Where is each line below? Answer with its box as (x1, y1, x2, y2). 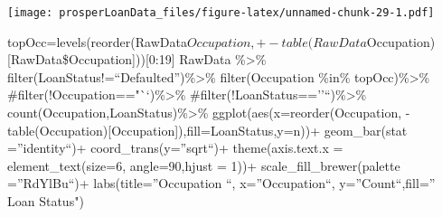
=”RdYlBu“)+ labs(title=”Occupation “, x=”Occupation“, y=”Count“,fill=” (7, 174, 436, 193)
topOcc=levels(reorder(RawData (7, 32, 187, 51)
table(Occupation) (7, 120, 108, 139)
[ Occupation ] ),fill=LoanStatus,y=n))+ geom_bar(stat (108, 120, 408, 139)
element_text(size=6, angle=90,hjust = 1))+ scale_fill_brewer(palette (7, 156, 400, 175)
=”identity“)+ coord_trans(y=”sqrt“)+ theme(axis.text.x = (7, 138, 343, 157)
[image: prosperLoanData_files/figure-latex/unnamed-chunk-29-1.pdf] (7, 6, 435, 19)
